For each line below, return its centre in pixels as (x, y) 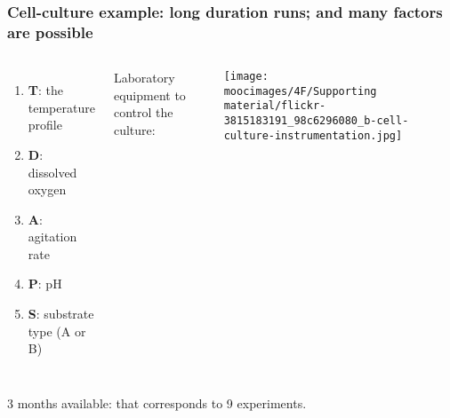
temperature (61, 107)
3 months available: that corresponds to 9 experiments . (157, 402)
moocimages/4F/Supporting (300, 91)
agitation (52, 237)
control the (143, 112)
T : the (45, 90)
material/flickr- (275, 106)
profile (45, 125)
